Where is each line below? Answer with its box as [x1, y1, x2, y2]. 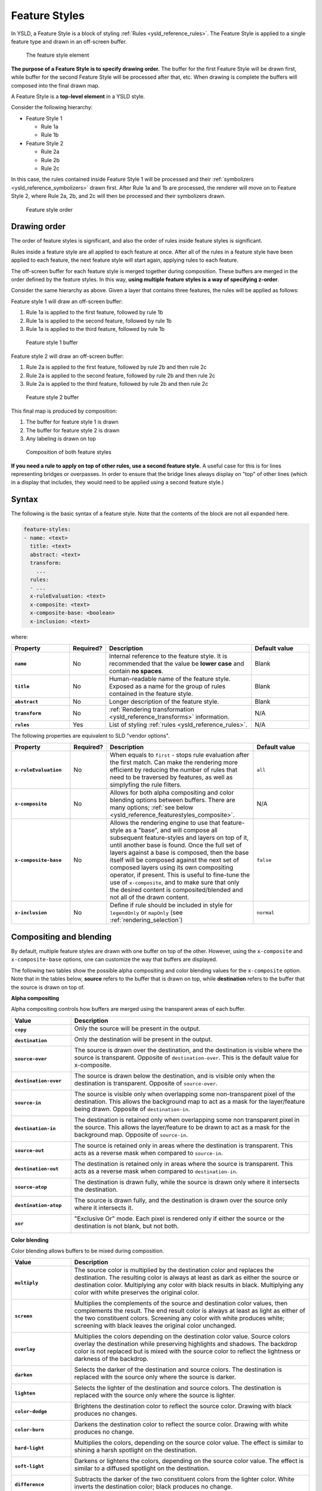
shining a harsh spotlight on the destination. [74, 1446, 197, 1455]
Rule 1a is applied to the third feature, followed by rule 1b [26, 326, 165, 332]
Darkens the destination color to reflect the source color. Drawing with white [74, 1420, 289, 1428]
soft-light [14, 1463, 45, 1470]
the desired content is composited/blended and [110, 886, 243, 894]
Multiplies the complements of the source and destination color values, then [74, 1299, 288, 1307]
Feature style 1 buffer [26, 339, 78, 346]
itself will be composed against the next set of [110, 856, 240, 864]
